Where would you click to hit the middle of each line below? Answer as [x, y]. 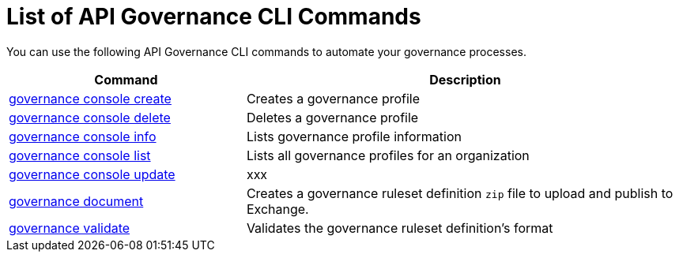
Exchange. [277, 209]
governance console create [90, 98]
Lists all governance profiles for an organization [388, 155]
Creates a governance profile [333, 98]
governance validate [70, 228]
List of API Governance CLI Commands [214, 17]
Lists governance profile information [354, 136]
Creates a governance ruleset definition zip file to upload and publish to [460, 193]
